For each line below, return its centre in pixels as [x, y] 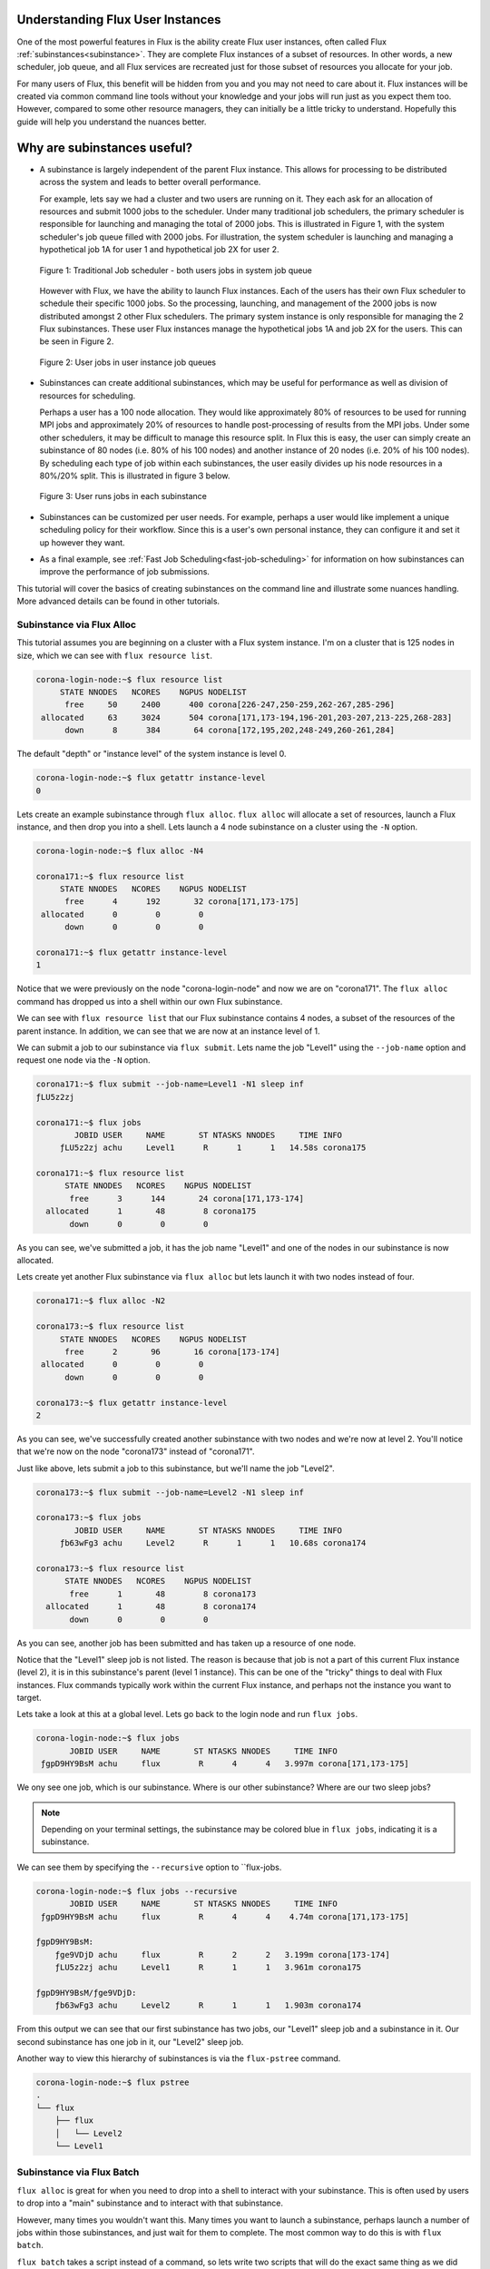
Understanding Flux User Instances [119, 20]
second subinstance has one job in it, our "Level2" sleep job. [130, 2041]
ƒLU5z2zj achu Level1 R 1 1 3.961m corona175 [208, 1968]
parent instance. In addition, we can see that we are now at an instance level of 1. [168, 1031]
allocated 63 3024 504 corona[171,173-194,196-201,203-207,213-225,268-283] [247, 717]
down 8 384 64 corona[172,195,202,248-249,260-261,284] [230, 730]
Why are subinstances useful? [105, 147]
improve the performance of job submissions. [125, 572]
